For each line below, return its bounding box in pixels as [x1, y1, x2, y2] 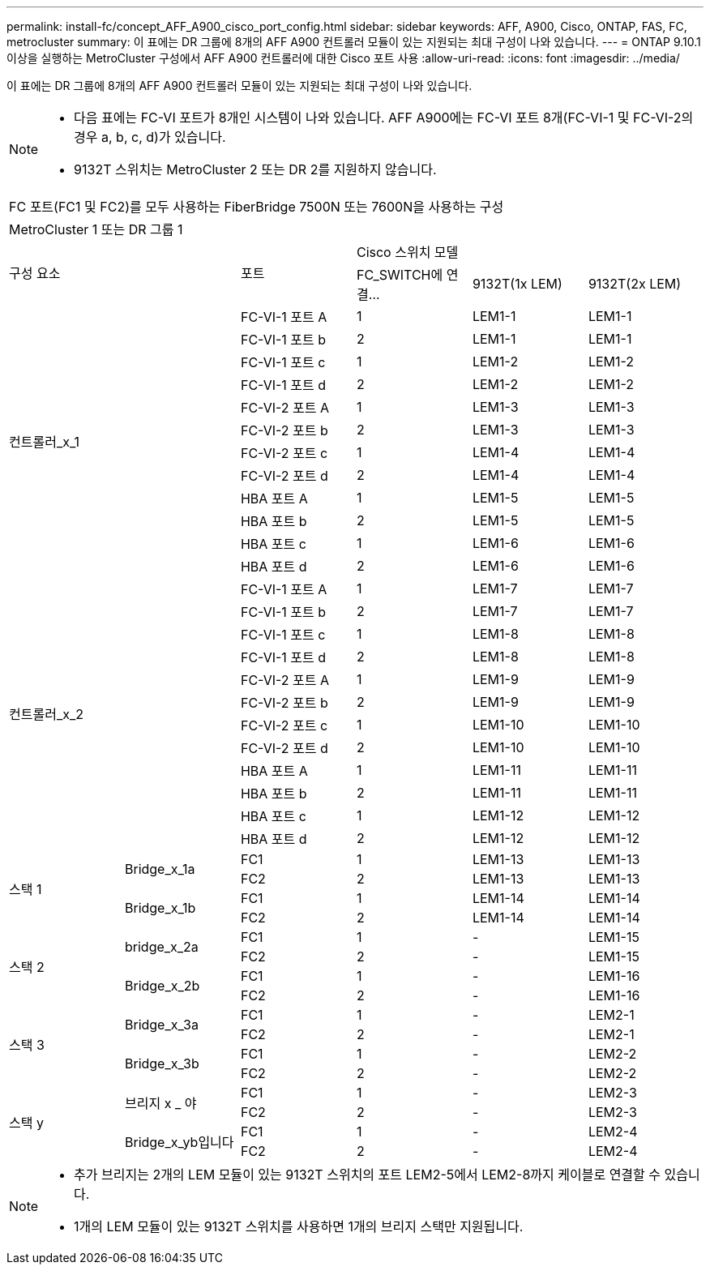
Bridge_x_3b [124, 1055, 199, 1072]
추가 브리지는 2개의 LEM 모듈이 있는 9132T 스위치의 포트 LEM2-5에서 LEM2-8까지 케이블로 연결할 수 [74, 1166, 661, 1183]
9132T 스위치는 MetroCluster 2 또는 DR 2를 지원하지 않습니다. [74, 161, 437, 178]
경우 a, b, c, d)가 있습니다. [74, 129, 226, 145]
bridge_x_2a [124, 939, 199, 955]
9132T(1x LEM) [472, 276, 562, 292]
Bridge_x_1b [124, 900, 196, 916]
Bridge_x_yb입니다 [124, 1134, 234, 1150]
